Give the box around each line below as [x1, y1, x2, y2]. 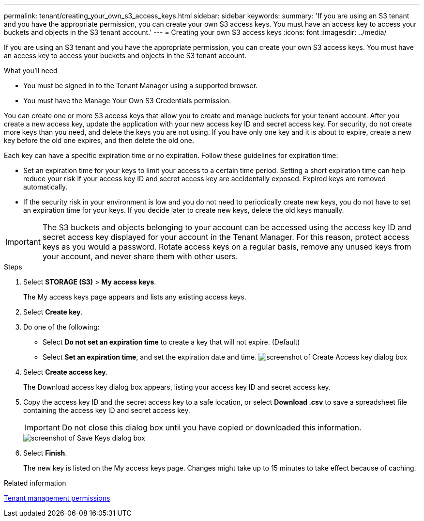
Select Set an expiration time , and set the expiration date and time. [43, 353, 257, 361]
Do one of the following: [23, 323, 100, 331]
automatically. [23, 183, 68, 191]
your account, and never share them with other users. [42, 252, 238, 261]
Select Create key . [23, 308, 83, 316]
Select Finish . [23, 449, 67, 457]
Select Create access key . [23, 368, 108, 376]
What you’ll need [4, 66, 58, 75]
